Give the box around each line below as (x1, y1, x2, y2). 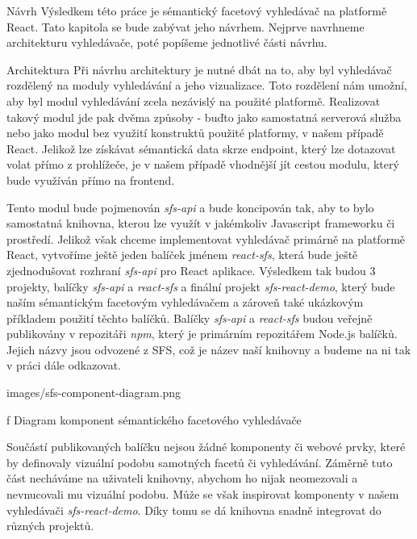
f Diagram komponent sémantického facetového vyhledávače (6, 411, 302, 428)
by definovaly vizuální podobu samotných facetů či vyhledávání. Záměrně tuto (6, 453, 393, 470)
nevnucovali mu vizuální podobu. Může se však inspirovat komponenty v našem (6, 486, 399, 503)
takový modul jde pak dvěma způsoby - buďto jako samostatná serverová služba (6, 108, 402, 125)
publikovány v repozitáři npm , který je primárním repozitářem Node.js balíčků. (6, 325, 398, 342)
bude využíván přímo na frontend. (6, 171, 175, 188)
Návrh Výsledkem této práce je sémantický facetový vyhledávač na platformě (6, 2, 387, 19)
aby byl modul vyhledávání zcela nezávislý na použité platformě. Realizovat (6, 92, 381, 109)
